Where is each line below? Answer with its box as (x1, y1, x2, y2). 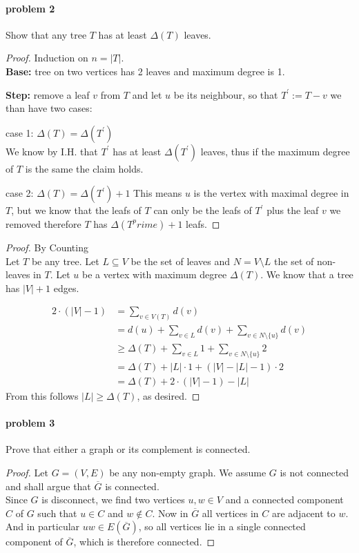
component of (6, 534, 63, 549)
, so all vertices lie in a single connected (138, 519, 306, 534)
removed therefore (6, 216, 81, 231)
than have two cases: (6, 101, 93, 115)
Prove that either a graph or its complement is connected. (6, 442, 251, 456)
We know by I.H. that (6, 144, 98, 158)
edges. (53, 280, 79, 295)
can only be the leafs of (153, 203, 252, 217)
